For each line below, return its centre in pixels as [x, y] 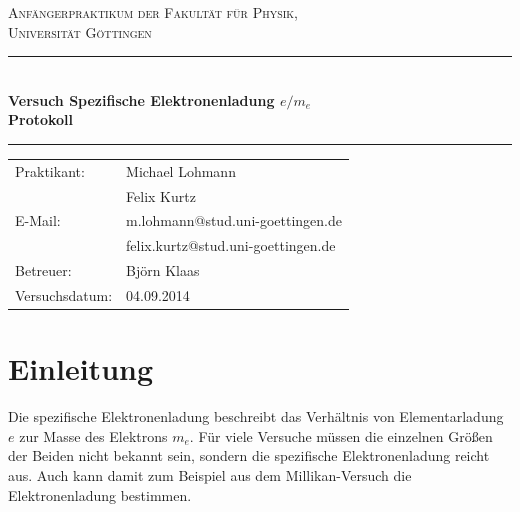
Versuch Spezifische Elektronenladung [141, 99]
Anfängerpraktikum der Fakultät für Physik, [153, 12]
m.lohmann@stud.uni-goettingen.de [234, 220]
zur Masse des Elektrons [93, 435]
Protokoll [41, 119]
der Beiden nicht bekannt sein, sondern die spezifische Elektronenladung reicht [249, 455]
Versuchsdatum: [64, 294]
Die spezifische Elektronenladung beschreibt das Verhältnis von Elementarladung [256, 416]
